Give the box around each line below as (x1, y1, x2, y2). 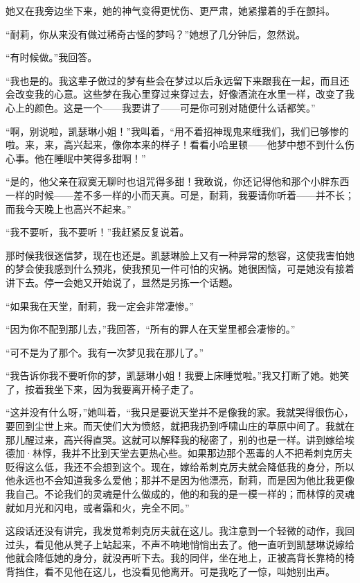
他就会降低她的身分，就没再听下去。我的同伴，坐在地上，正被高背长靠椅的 (6, 550, 345, 565)
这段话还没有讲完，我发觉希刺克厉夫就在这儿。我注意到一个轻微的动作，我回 (6, 523, 354, 538)
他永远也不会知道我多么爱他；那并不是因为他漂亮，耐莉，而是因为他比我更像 (6, 473, 354, 487)
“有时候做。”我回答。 (6, 50, 98, 64)
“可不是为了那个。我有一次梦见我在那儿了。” (6, 345, 204, 359)
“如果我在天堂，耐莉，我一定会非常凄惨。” (6, 298, 195, 313)
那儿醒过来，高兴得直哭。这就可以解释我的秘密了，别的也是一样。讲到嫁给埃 (6, 432, 354, 446)
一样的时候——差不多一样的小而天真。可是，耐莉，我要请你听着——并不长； (6, 187, 354, 202)
